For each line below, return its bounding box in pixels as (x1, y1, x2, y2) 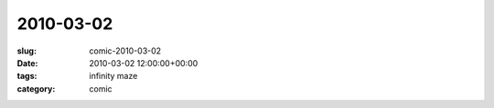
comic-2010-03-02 (89, 45, 162, 56)
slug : (16, 45, 37, 56)
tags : (16, 71, 38, 82)
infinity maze (89, 71, 138, 82)
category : (16, 83, 56, 94)
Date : (16, 57, 38, 68)
